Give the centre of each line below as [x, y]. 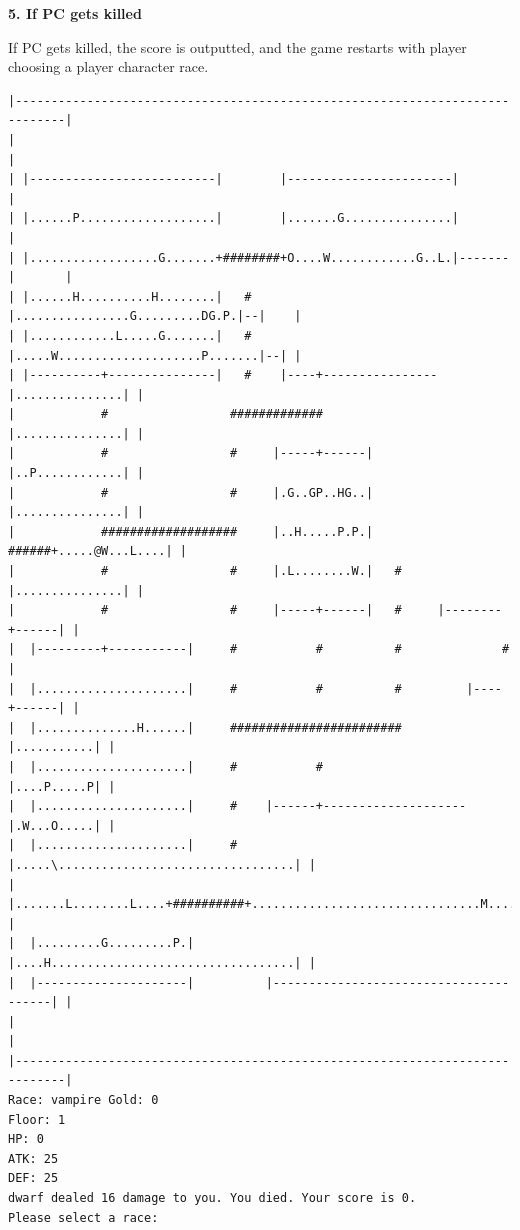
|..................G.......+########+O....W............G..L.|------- [266, 257]
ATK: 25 [33, 1158]
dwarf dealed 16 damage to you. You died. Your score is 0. [212, 1198]
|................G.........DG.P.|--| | [155, 316]
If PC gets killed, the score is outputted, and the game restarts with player [237, 46]
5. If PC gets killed [75, 13]
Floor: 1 [37, 1119]
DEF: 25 [33, 1178]
